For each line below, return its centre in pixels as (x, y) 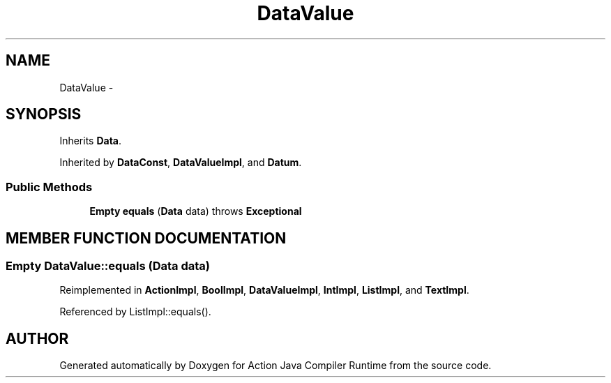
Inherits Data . (91, 141)
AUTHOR (37, 338)
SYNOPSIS (44, 114)
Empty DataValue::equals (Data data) (108, 266)
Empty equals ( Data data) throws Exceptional (196, 211)
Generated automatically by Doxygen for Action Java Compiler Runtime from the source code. (276, 366)
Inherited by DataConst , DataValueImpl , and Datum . (181, 163)
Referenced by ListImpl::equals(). (135, 312)
